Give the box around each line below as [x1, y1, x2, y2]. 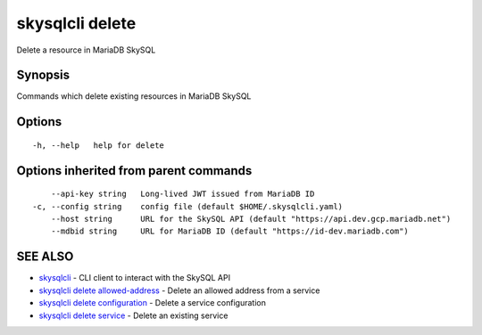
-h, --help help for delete [32, 140, 165, 151]
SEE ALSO [16, 249, 74, 265]
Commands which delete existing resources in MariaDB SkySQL [16, 91, 252, 102]
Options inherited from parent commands [16, 163, 253, 178]
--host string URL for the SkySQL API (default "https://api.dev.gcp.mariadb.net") [50, 214, 452, 225]
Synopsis [16, 68, 71, 83]
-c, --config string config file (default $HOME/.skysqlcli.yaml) [32, 201, 344, 211]
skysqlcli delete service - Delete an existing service [38, 310, 229, 321]
